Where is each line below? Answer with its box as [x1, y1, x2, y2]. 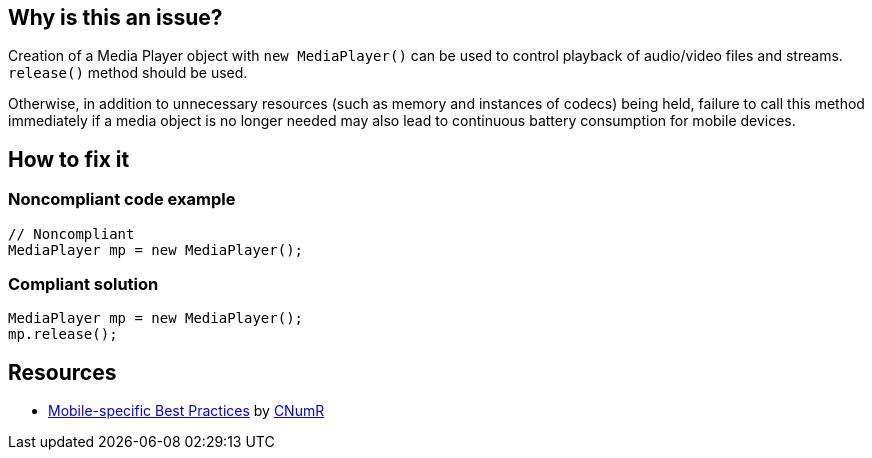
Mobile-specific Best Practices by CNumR [48, 402, 325, 420]
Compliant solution [8, 274, 159, 295]
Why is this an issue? [8, 5, 223, 30]
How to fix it [8, 146, 130, 172]
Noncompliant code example [8, 189, 236, 210]
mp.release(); [8, 326, 118, 343]
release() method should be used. [8, 64, 248, 82]
